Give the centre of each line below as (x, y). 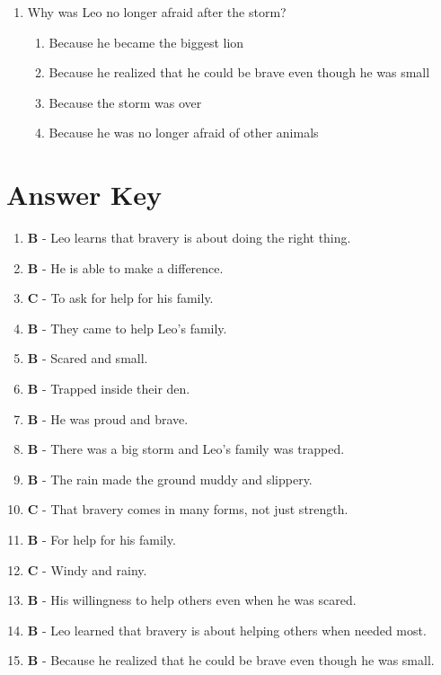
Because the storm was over (125, 102)
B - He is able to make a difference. (125, 267)
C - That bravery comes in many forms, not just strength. (188, 509)
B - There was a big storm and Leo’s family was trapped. (186, 449)
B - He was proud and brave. (108, 418)
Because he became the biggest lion (146, 42)
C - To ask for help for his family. (120, 298)
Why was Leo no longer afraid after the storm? (157, 12)
